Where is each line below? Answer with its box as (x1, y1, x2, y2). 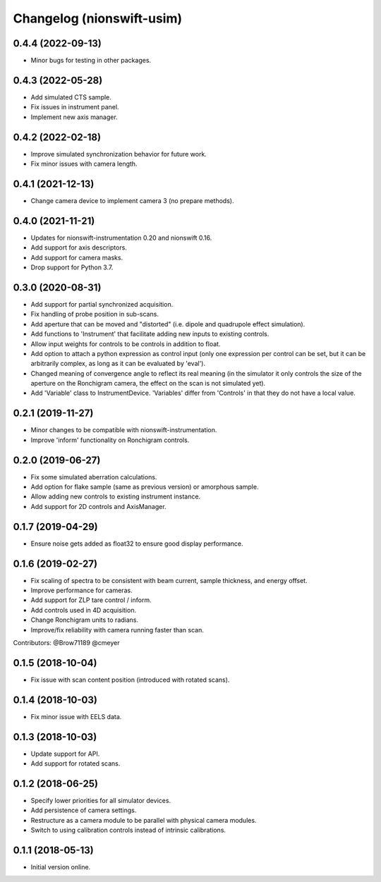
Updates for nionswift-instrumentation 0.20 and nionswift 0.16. (30, 233, 212, 242)
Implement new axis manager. (30, 113, 118, 121)
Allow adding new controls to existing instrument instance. (30, 492, 201, 501)
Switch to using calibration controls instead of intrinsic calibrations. (30, 826, 226, 835)
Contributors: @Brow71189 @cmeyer (13, 638, 120, 647)
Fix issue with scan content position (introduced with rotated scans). (30, 675, 230, 684)
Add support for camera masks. (30, 253, 123, 262)
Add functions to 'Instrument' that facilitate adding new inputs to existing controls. (30, 330, 270, 338)
